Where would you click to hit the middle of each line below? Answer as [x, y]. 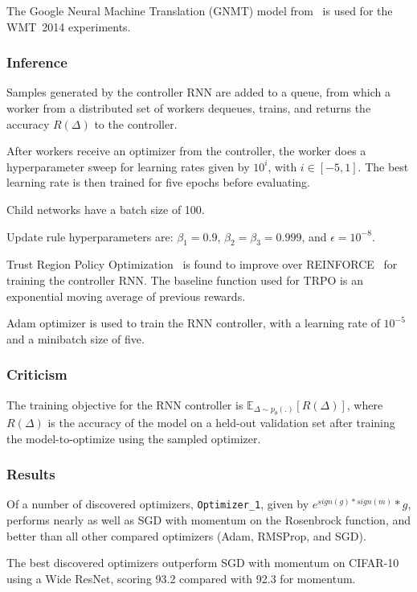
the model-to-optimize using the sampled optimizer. [134, 438]
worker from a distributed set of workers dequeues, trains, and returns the [189, 108]
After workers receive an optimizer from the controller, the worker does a [186, 151]
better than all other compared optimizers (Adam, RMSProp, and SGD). [186, 535]
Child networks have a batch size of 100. [106, 209]
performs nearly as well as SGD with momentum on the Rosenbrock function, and [209, 520]
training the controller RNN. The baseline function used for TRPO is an [185, 280]
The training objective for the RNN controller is [125, 404]
